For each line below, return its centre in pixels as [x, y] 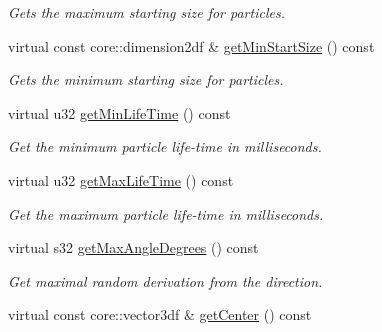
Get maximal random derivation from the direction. [165, 280]
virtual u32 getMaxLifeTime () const [121, 179]
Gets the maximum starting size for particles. [146, 12]
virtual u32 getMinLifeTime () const [119, 112]
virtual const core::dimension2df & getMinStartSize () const [191, 45]
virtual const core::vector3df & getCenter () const [160, 314]
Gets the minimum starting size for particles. [146, 79]
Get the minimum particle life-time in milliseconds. [165, 146]
